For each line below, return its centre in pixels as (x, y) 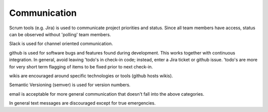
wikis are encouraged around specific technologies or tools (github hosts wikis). (91, 76)
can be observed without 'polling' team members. (60, 34)
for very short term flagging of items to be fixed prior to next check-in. (81, 66)
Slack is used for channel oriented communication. (61, 44)
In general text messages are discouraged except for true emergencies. (82, 103)
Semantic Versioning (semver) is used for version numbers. (70, 85)
